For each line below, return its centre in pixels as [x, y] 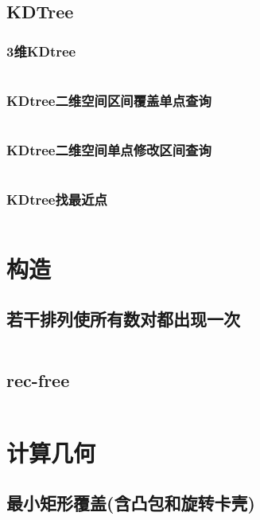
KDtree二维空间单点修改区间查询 [109, 150]
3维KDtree [41, 51]
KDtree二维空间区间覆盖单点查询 [109, 100]
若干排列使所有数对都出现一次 [123, 319]
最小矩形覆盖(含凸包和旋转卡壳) [131, 503]
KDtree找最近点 [57, 199]
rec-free [38, 379]
